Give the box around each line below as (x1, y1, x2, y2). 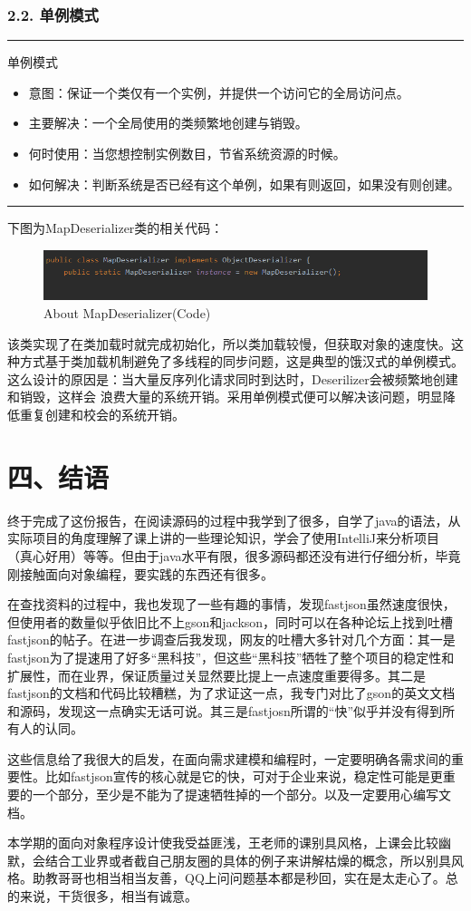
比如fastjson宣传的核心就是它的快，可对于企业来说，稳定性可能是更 (44, 767, 443, 786)
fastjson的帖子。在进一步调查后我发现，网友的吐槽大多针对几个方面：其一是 (7, 630, 456, 649)
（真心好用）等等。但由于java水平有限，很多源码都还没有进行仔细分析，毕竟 (7, 546, 461, 565)
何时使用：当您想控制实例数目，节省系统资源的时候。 (28, 144, 346, 162)
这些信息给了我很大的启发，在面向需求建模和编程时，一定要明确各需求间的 (7, 749, 451, 768)
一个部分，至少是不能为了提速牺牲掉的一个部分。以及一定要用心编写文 (32, 785, 451, 804)
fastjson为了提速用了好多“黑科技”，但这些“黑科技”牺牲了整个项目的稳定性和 (7, 647, 455, 666)
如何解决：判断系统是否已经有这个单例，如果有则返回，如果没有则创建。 (28, 174, 460, 193)
